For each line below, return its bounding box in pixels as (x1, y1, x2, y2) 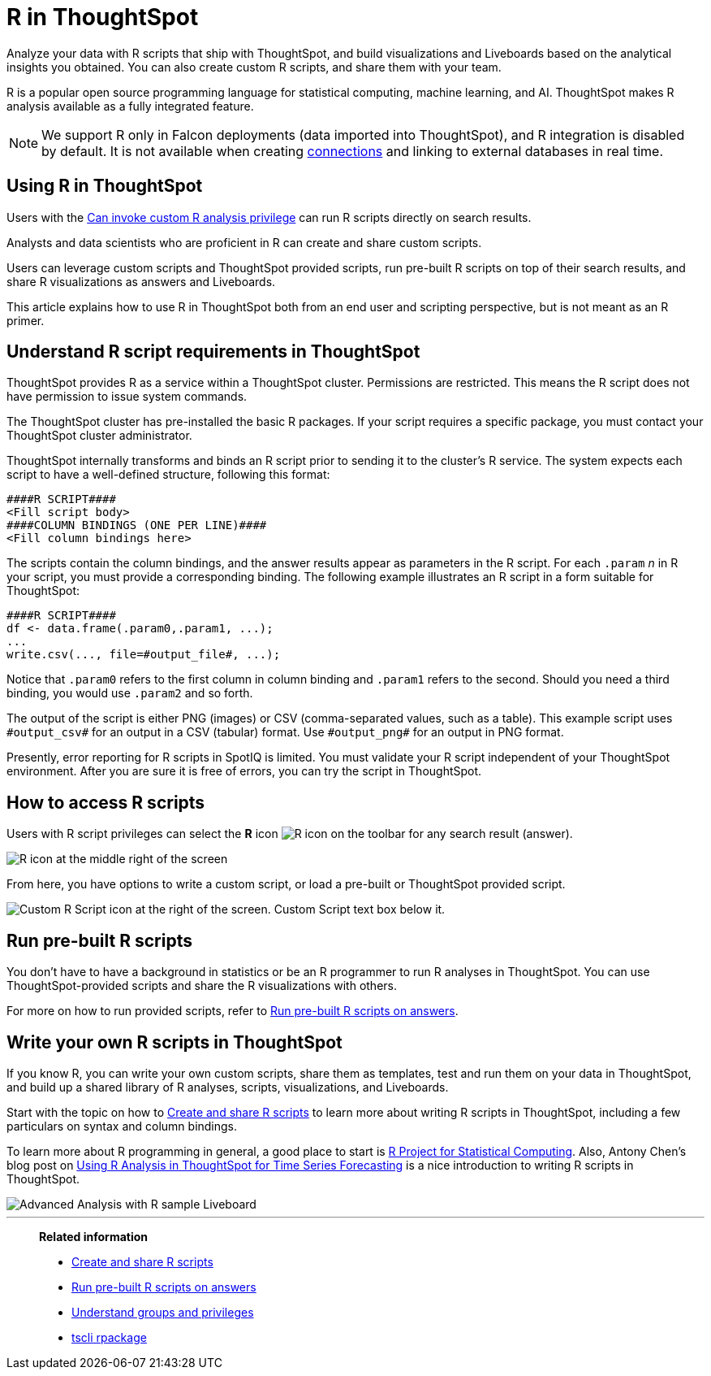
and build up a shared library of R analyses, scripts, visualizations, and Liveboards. (6, 1079, 449, 1094)
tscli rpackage (71, 1330, 147, 1344)
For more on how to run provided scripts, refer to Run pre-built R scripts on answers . (6, 1004, 459, 1018)
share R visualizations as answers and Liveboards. (6, 274, 276, 289)
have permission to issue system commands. (6, 389, 248, 404)
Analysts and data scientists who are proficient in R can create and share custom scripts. (6, 235, 482, 250)
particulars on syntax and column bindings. (6, 1118, 238, 1133)
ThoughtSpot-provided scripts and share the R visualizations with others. (6, 979, 397, 993)
